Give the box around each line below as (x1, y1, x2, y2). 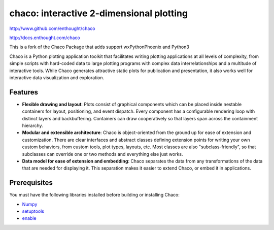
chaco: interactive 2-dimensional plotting (9, 8, 188, 19)
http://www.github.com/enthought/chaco (9, 25, 95, 31)
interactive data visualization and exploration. (9, 74, 104, 81)
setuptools (22, 208, 44, 214)
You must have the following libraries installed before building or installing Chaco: (9, 192, 180, 198)
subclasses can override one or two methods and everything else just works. (22, 151, 183, 157)
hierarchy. (22, 122, 43, 128)
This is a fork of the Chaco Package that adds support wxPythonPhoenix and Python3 (9, 44, 190, 50)
